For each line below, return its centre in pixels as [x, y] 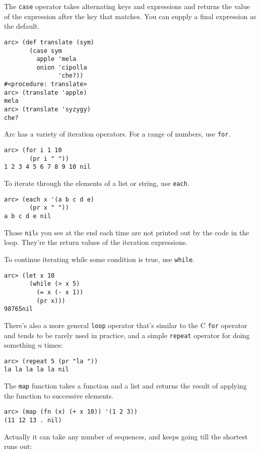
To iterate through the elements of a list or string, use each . [97, 183]
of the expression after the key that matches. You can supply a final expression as [130, 16]
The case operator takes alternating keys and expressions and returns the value [127, 6]
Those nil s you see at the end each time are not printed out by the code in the [127, 232]
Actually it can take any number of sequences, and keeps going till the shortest [126, 436]
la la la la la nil [37, 370]
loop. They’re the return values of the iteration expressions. [96, 242]
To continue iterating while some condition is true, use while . [99, 259]
